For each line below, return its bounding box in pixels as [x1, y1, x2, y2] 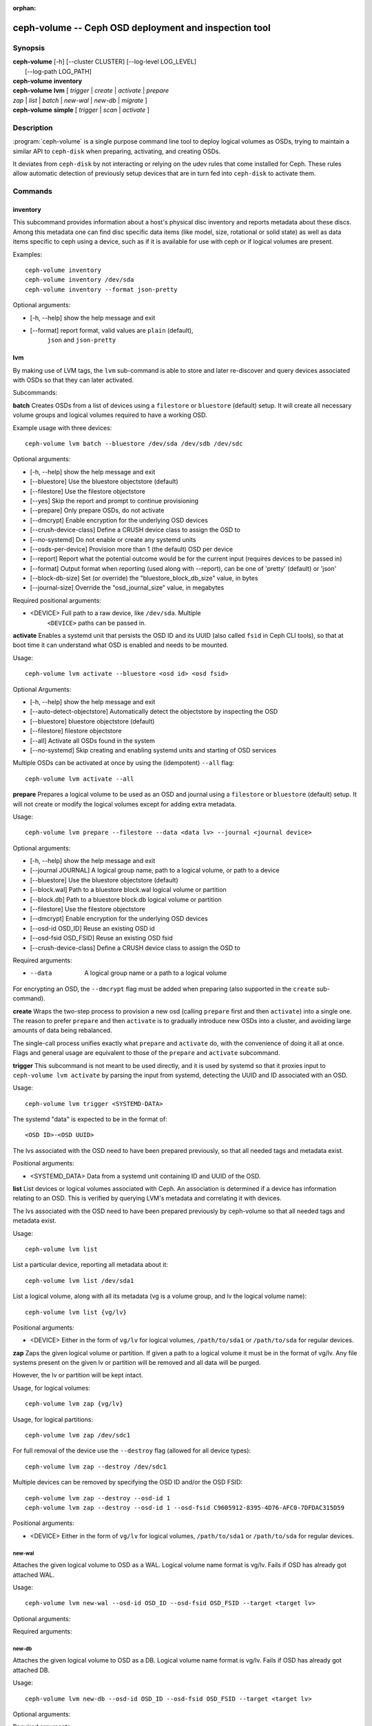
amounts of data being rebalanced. [12, 1026, 113, 1035]
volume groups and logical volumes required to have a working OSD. [12, 411, 207, 419]
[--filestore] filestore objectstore [30, 727, 122, 735]
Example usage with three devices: [12, 423, 112, 431]
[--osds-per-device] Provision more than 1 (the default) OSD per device [30, 545, 234, 553]
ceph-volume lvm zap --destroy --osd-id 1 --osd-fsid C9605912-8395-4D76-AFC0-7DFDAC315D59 [25, 1504, 344, 1511]
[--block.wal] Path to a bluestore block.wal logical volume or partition [30, 886, 227, 894]
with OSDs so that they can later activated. [12, 376, 134, 385]
